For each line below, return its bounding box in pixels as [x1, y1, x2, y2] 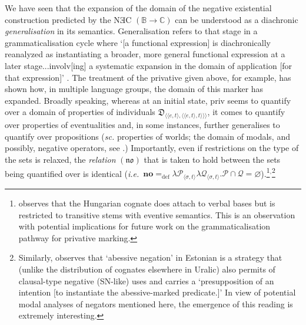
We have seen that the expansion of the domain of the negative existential [5, 2, 272, 14]
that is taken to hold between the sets [144, 153, 281, 165]
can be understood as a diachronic [175, 13, 298, 25]
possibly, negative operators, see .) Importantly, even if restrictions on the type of [5, 142, 299, 154]
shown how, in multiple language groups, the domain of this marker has [5, 83, 264, 95]
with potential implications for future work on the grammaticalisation [18, 220, 271, 232]
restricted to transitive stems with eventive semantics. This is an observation [18, 208, 295, 221]
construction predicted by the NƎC [5, 13, 132, 25]
